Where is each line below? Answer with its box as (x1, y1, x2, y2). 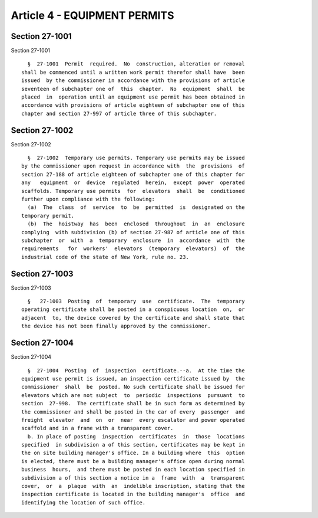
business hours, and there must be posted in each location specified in (21, 466, 245, 473)
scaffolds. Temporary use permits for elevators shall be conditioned (21, 188, 245, 194)
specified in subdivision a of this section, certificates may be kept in (21, 441, 245, 448)
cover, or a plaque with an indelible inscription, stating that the (21, 483, 245, 490)
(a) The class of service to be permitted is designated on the (27, 204, 245, 211)
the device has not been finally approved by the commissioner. (21, 323, 211, 330)
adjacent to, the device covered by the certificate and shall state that (21, 314, 245, 321)
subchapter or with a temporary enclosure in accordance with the (21, 237, 245, 244)
